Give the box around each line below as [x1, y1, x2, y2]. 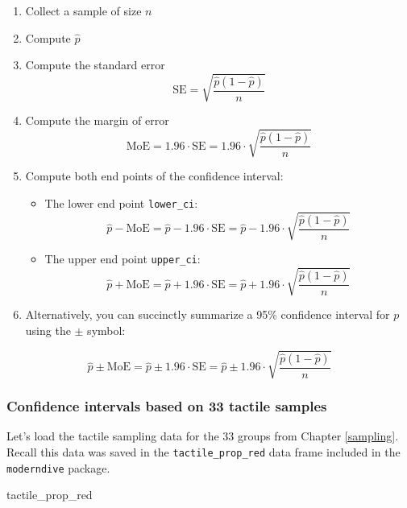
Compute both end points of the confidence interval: [25, 167, 284, 184]
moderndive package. [6, 459, 110, 476]
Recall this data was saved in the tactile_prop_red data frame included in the [6, 444, 401, 461]
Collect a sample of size [25, 2, 142, 19]
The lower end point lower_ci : [44, 195, 198, 212]
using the [25, 322, 71, 339]
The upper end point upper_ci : [44, 250, 201, 267]
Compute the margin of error [25, 112, 169, 129]
